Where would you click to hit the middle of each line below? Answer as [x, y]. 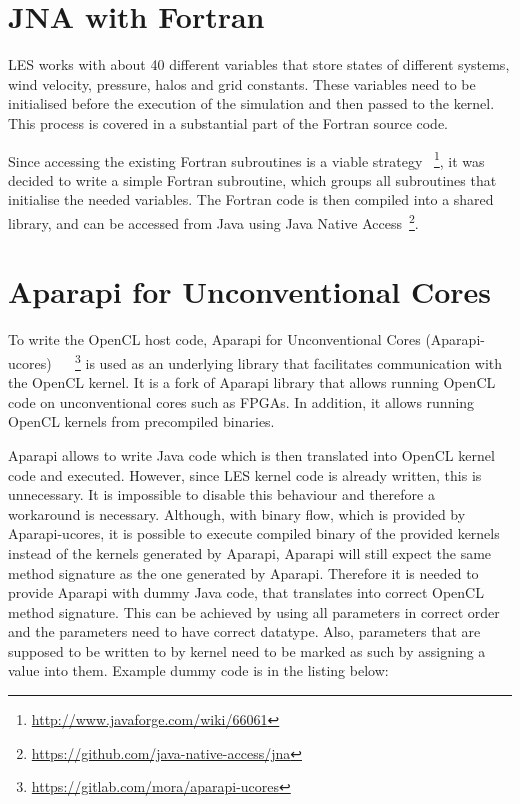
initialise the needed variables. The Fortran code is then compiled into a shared [251, 199]
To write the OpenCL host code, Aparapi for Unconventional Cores [214, 339]
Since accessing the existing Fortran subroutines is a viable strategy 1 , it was [246, 159]
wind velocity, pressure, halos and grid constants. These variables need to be [242, 83]
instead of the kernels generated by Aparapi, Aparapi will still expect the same [250, 552]
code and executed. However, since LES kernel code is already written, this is [245, 474]
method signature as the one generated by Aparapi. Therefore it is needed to [243, 572]
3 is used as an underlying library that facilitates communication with [289, 361]
